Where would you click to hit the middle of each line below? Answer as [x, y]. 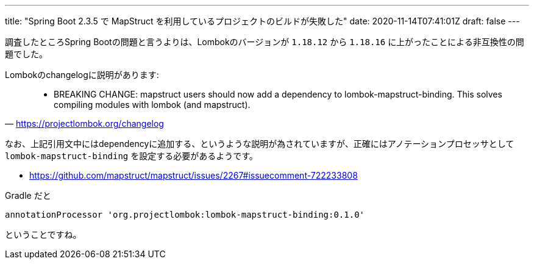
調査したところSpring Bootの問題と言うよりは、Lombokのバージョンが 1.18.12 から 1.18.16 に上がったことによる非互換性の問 [265, 42]
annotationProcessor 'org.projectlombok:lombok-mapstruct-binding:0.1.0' [185, 215]
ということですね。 [43, 234]
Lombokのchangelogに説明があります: [82, 75]
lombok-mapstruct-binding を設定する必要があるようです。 [131, 156]
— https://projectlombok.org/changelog [84, 123]
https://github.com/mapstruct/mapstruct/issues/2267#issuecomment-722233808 [194, 175]
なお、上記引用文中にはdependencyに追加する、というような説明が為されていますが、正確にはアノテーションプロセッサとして [260, 144]
